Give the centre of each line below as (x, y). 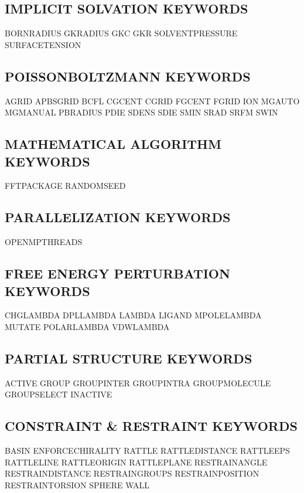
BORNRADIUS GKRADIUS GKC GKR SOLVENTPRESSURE (121, 33)
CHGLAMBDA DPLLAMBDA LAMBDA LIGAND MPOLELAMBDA (133, 315)
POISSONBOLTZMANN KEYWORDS (128, 76)
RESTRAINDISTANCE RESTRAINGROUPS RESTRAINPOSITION (132, 473)
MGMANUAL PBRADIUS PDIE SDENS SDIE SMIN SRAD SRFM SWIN (141, 112)
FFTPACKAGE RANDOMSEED (65, 186)
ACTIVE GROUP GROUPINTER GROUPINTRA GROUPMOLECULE (138, 382)
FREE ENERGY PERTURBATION (117, 273)
